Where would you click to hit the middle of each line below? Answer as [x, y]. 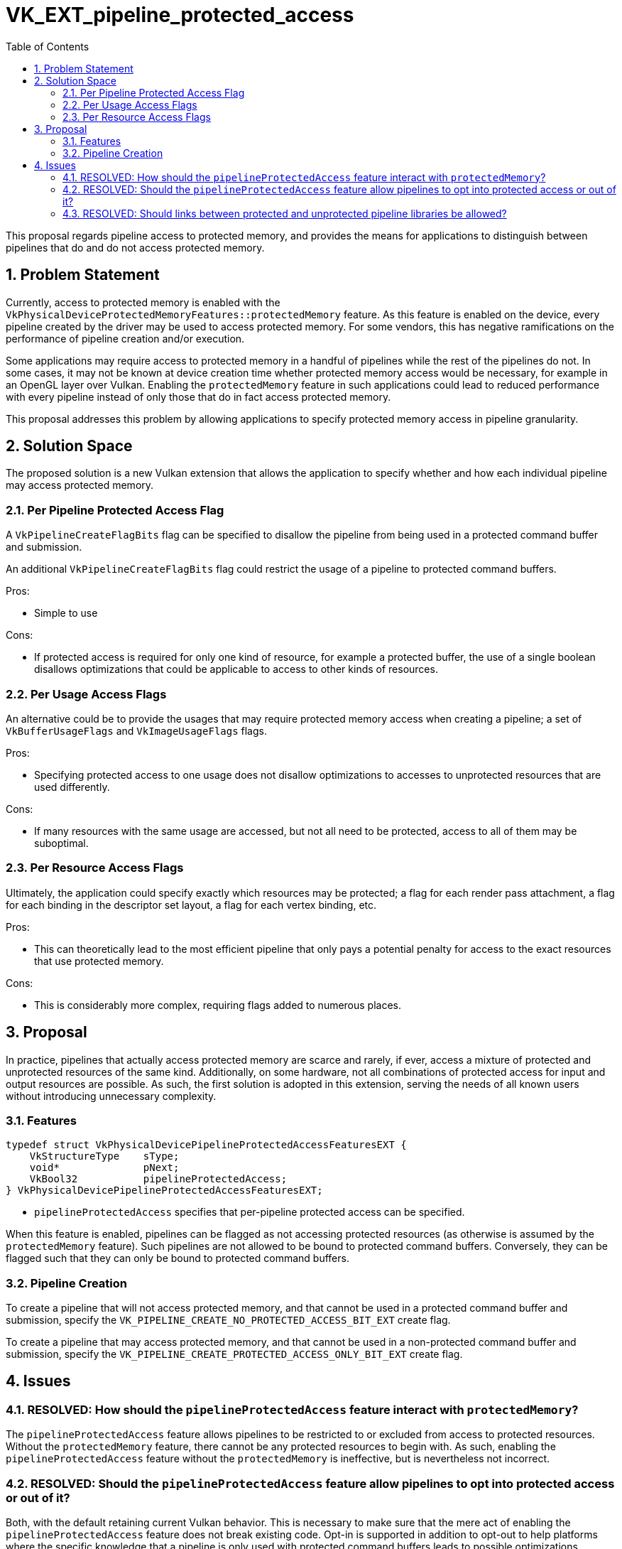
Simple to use [66, 613]
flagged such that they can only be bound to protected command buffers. [178, 1258]
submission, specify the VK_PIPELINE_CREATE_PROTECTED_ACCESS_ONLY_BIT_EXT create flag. [234, 1354]
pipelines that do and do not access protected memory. [135, 247]
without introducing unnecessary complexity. [111, 1096]
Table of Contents [48, 46]
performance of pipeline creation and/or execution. [125, 338]
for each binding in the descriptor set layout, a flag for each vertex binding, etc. [191, 905]
